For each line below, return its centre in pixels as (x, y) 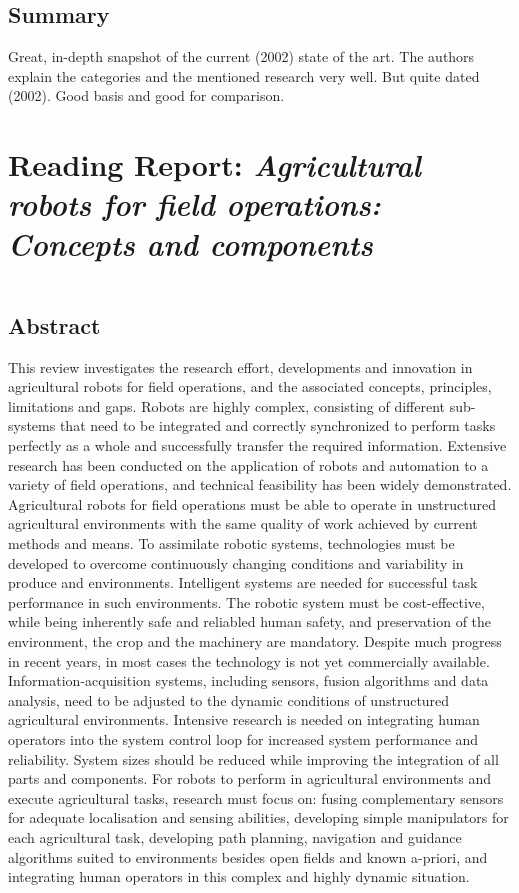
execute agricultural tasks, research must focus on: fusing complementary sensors (256, 797)
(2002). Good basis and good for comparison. (146, 95)
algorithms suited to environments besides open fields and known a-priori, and (248, 856)
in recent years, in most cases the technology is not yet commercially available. (249, 660)
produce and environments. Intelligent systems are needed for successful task (243, 582)
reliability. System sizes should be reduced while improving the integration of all (253, 758)
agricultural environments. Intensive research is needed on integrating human (244, 719)
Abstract (54, 324)
